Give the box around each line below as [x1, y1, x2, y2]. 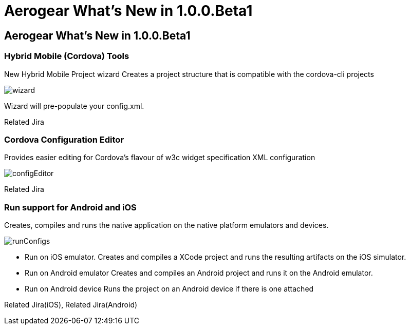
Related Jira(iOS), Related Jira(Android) [4, 300, 138, 309]
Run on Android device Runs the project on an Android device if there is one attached [25, 284, 314, 294]
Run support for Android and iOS [4, 202, 137, 212]
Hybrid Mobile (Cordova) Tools [4, 51, 129, 62]
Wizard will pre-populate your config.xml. [4, 101, 144, 110]
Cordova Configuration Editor [4, 134, 124, 145]
